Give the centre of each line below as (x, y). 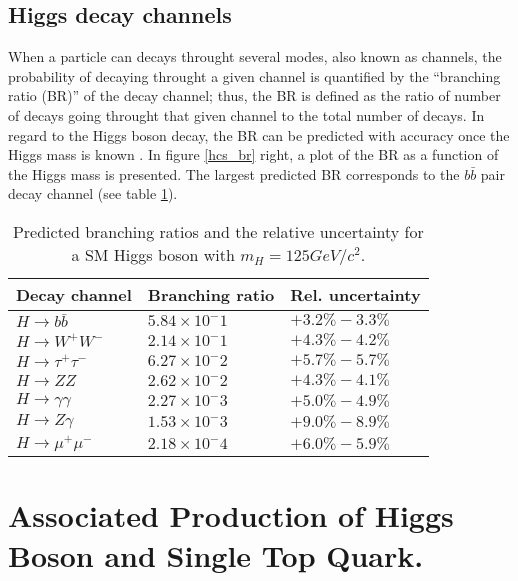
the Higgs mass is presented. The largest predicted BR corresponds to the (234, 173)
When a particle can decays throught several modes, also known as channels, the (255, 56)
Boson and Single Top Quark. (216, 554)
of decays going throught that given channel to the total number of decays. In (246, 114)
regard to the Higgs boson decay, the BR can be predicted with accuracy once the (259, 134)
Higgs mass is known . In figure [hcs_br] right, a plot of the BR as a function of (253, 154)
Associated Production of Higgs (231, 515)
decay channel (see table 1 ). (93, 193)
